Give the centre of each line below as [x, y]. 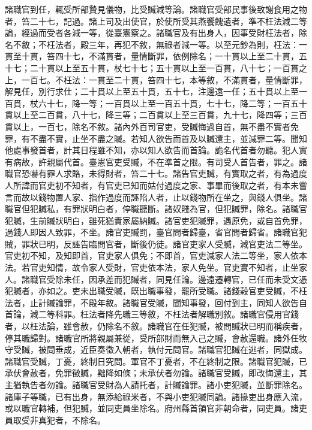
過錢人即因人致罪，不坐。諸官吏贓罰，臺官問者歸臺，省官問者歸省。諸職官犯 [156, 232]
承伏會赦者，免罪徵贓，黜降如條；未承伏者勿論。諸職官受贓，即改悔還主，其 [156, 373]
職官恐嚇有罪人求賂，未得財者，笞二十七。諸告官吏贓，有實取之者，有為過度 [156, 173]
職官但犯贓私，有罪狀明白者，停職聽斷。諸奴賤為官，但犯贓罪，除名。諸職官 [156, 209]
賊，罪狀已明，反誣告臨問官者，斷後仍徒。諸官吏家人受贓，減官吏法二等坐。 [156, 243]
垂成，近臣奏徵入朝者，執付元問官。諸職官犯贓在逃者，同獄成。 [181, 349]
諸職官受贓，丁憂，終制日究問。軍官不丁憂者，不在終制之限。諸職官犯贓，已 [156, 361]
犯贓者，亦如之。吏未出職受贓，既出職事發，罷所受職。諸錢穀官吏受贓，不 [152, 291]
